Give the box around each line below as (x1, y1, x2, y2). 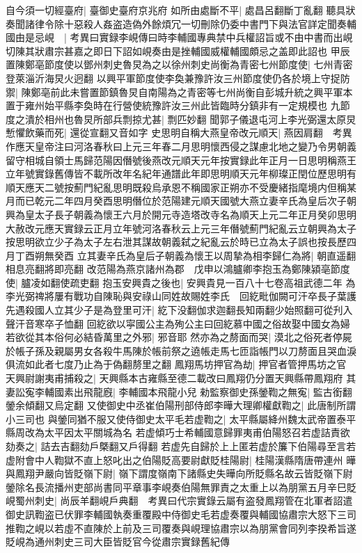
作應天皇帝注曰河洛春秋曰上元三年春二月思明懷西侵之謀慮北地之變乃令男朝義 (6, 138, 356, 153)
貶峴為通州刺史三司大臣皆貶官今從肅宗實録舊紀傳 (6, 534, 230, 549)
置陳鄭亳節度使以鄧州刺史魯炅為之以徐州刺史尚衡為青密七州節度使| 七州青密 (6, 57, 353, 72)
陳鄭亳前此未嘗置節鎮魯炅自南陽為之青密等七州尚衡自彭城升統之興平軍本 (21, 84, 353, 99)
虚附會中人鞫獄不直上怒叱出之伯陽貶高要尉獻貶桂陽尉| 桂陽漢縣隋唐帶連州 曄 (6, 452, 356, 467)
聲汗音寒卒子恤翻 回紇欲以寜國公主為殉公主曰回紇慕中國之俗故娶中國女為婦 (6, 316, 350, 330)
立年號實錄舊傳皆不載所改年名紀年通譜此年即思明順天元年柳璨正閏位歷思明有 (6, 166, 356, 181)
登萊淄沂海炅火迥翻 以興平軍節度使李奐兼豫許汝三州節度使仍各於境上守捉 (6, 70, 340, 85)
